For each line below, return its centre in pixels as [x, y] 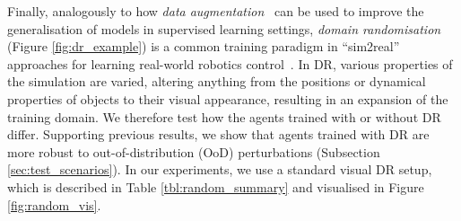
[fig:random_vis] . [54, 204]
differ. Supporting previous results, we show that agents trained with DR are [218, 134]
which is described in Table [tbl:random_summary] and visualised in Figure [216, 186]
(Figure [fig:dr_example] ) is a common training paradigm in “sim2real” [204, 46]
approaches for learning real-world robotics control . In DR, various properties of [230, 63]
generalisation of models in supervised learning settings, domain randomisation [224, 28]
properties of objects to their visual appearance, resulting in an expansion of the [228, 98]
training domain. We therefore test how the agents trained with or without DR [224, 116]
